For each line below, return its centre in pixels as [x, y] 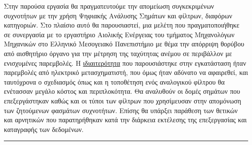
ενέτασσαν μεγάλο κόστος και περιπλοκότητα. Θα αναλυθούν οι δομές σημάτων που [122, 91]
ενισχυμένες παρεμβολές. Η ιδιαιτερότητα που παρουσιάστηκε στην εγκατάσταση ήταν [125, 63]
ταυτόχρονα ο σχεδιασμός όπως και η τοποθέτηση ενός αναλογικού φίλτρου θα [114, 81]
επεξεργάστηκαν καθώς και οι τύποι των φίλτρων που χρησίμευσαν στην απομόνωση [123, 100]
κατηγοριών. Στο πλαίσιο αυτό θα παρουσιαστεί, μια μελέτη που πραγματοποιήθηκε [122, 25]
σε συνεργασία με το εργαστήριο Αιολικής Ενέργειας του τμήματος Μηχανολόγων [119, 34]
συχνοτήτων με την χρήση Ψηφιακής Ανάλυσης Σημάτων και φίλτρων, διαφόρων [118, 15]
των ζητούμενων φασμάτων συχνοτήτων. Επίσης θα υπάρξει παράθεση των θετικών [121, 110]
